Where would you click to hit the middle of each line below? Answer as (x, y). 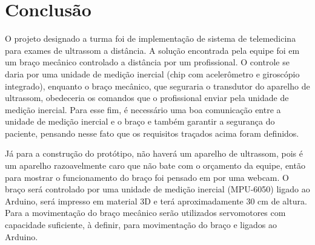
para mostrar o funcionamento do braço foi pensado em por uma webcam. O (147, 177)
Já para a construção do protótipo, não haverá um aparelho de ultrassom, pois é (154, 153)
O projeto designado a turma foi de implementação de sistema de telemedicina (151, 38)
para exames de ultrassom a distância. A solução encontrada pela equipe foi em (152, 50)
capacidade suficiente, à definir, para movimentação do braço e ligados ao (141, 225)
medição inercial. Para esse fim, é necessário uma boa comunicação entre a (143, 109)
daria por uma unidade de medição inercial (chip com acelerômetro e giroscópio (152, 73)
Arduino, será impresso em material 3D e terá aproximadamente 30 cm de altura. (156, 201)
